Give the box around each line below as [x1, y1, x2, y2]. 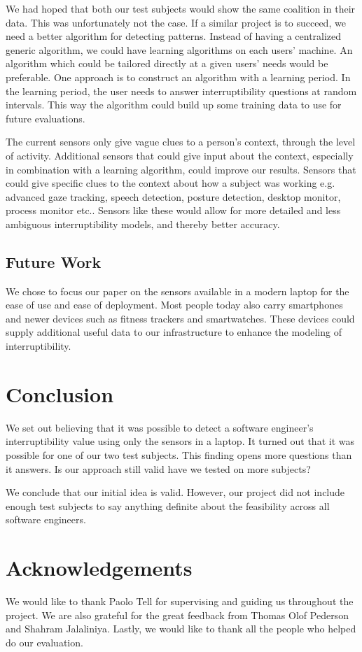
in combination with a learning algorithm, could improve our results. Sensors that [6, 162, 356, 176]
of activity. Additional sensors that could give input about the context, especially [6, 148, 354, 162]
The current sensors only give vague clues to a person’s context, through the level [6, 134, 356, 149]
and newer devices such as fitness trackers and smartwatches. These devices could [6, 311, 355, 325]
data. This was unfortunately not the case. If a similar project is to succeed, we [6, 15, 346, 29]
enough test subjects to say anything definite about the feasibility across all [6, 498, 330, 513]
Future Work [6, 250, 102, 272]
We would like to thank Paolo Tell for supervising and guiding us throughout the [6, 594, 354, 609]
